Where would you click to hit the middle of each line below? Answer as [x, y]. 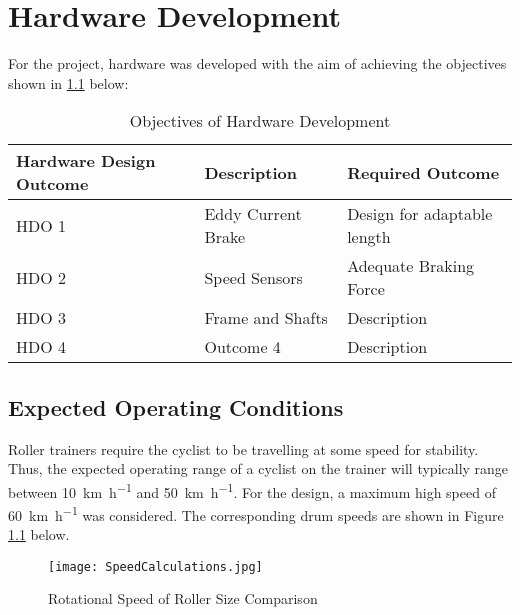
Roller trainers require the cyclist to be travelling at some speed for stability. [243, 448]
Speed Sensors [253, 277]
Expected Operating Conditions [176, 406]
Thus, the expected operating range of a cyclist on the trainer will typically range [258, 468]
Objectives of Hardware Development [260, 121]
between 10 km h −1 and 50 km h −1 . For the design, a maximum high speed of [252, 490]
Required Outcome [423, 172]
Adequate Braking [411, 266]
